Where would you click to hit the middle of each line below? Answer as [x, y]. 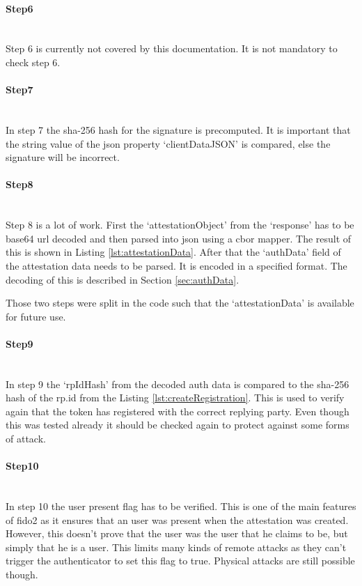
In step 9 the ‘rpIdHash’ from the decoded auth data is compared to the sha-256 [178, 384]
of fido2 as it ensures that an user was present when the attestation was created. [177, 519]
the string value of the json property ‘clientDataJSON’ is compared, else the [168, 143]
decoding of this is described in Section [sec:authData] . [123, 279]
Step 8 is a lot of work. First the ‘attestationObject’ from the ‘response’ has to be [180, 225]
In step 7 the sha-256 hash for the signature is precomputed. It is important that [178, 129]
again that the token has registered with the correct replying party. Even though [178, 411]
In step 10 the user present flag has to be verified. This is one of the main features [181, 506]
